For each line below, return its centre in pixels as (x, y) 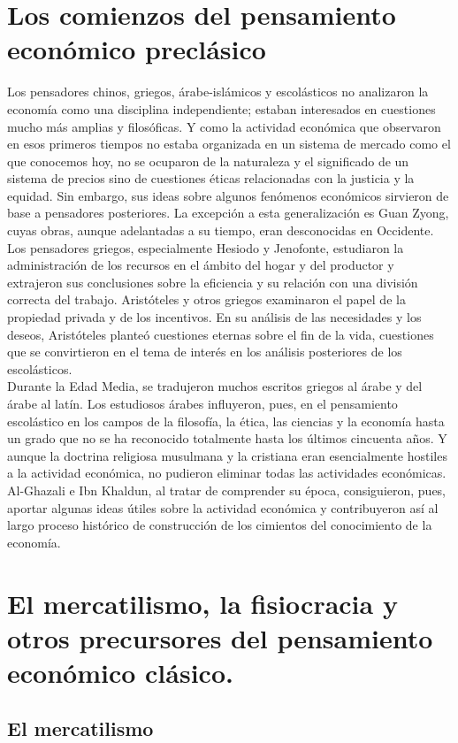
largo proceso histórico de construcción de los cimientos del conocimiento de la (220, 525)
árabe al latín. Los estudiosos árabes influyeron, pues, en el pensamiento (202, 403)
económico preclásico (137, 49)
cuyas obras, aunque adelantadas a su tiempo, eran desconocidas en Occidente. (221, 230)
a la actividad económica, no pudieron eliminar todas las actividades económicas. (227, 473)
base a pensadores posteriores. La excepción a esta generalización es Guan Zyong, (228, 213)
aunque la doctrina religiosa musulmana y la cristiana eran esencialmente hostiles (227, 455)
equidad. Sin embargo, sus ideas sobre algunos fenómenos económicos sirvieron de (228, 195)
